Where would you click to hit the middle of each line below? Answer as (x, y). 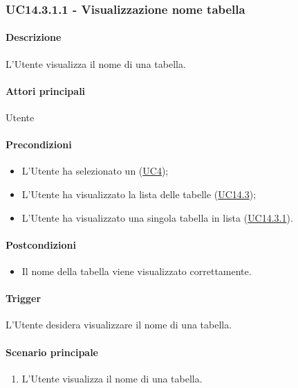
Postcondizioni (41, 244)
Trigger (24, 298)
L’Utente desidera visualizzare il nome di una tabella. (119, 325)
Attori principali (46, 90)
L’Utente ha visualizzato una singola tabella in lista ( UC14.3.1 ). (157, 217)
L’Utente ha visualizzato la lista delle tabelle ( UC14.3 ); (139, 194)
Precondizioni (39, 144)
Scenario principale (52, 352)
